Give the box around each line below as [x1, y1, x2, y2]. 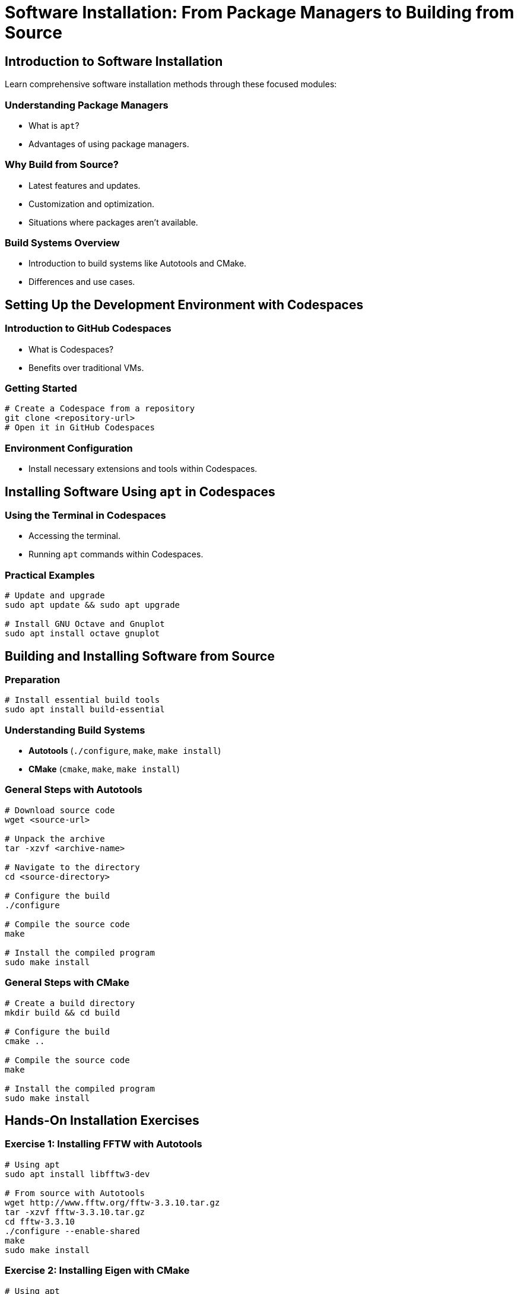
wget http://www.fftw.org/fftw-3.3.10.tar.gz [5, 1197, 220, 1207]
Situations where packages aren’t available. [28, 217, 198, 227]
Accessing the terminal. [28, 531, 121, 541]
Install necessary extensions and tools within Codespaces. [28, 464, 258, 474]
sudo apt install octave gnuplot [5, 629, 160, 639]
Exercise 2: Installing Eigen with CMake [5, 1264, 190, 1277]
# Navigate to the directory [5, 862, 140, 872]
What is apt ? [28, 120, 80, 131]
